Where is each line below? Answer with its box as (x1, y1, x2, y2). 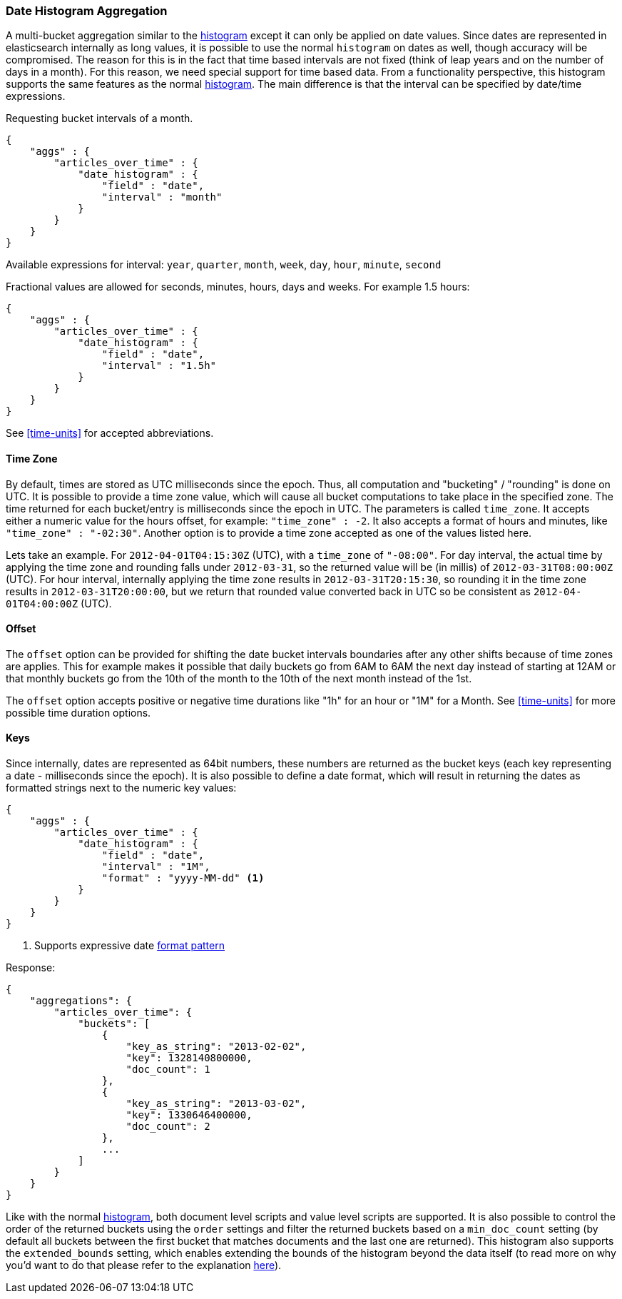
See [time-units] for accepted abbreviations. (6, 427, 214, 440)
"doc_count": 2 (126, 1121, 210, 1133)
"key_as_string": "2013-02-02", (126, 1041, 307, 1053)
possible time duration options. (6, 706, 151, 719)
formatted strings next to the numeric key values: (6, 782, 237, 794)
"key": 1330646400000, (126, 1109, 253, 1121)
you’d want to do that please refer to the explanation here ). (6, 1259, 282, 1272)
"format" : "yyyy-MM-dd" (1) (101, 872, 265, 884)
